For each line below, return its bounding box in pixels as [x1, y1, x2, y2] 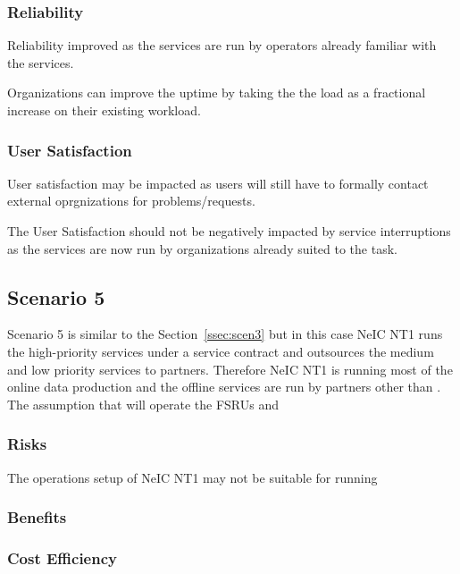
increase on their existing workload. [7, 101, 201, 119]
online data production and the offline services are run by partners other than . [7, 377, 441, 396]
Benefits [7, 506, 67, 528]
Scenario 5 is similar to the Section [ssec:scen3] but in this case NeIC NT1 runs [7, 325, 443, 343]
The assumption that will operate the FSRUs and [7, 394, 279, 413]
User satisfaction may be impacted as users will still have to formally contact [7, 173, 429, 192]
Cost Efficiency [7, 546, 117, 569]
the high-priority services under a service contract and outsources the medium [7, 342, 434, 360]
